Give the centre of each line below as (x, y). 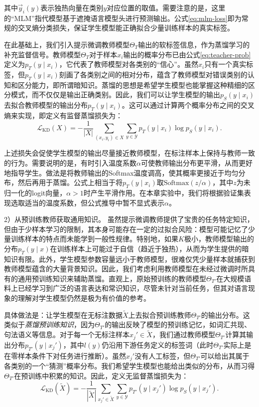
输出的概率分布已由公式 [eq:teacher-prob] (187, 54)
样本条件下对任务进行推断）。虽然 (72, 355)
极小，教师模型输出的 (219, 239)
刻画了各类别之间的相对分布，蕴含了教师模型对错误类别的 (153, 74)
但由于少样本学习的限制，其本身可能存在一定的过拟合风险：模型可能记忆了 (126, 229)
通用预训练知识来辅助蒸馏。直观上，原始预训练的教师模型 (112, 278)
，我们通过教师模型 (184, 334)
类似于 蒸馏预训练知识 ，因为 (49, 324)
